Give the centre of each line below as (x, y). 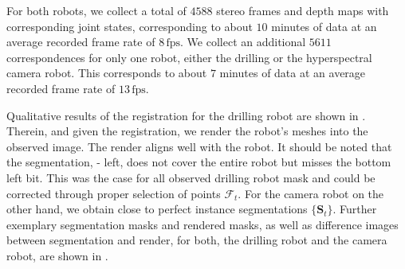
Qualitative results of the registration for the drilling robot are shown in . (186, 115)
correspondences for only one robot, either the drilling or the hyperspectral (189, 57)
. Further (355, 209)
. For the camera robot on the (311, 193)
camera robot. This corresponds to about (107, 73)
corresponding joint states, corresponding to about (130, 26)
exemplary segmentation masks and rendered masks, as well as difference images (202, 224)
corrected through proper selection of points (114, 193)
